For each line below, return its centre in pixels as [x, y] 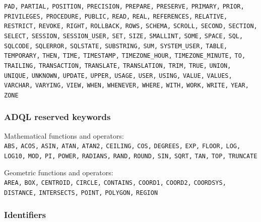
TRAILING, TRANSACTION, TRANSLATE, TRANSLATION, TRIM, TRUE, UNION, [118, 66]
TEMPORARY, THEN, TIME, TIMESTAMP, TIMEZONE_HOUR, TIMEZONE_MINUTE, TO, [125, 56]
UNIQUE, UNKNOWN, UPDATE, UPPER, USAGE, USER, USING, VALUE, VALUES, [118, 76]
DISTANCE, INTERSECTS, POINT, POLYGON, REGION [81, 193]
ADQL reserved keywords [57, 117]
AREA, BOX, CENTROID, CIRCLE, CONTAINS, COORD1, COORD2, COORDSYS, [115, 183]
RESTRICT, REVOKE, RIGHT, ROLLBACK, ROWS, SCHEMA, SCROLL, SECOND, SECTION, [131, 26]
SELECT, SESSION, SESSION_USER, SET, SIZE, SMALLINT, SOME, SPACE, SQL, [124, 36]
